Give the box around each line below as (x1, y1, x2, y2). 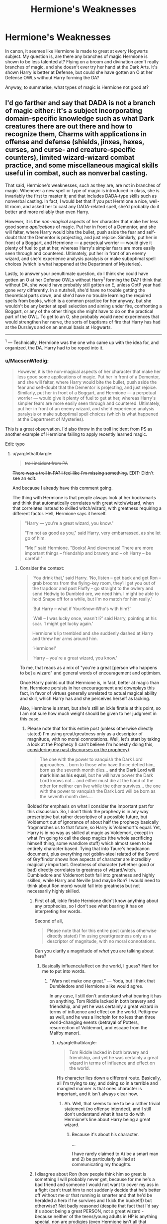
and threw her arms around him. (32, 635, 98, 642)
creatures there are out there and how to (5, 122, 133, 131)
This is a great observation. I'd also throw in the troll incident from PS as (5, 426, 153, 432)
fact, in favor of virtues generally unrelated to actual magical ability (19, 690, 157, 696)
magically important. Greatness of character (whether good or (27, 862, 155, 868)
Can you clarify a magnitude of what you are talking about (34, 948, 154, 954)
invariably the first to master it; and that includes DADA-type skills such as (5, 193, 157, 199)
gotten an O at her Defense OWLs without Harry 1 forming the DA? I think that (5, 276, 162, 283)
